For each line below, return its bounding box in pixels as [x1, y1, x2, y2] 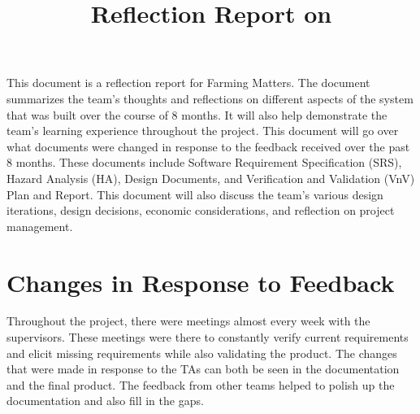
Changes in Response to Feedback [6, 265, 395, 299]
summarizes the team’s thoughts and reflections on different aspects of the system [6, 89, 414, 107]
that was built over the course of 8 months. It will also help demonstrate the [6, 106, 388, 123]
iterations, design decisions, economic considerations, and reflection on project [6, 202, 395, 219]
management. [6, 217, 73, 234]
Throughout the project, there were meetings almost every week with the [6, 312, 370, 329]
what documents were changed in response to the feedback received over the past [6, 137, 410, 155]
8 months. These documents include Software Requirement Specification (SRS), [6, 154, 402, 171]
